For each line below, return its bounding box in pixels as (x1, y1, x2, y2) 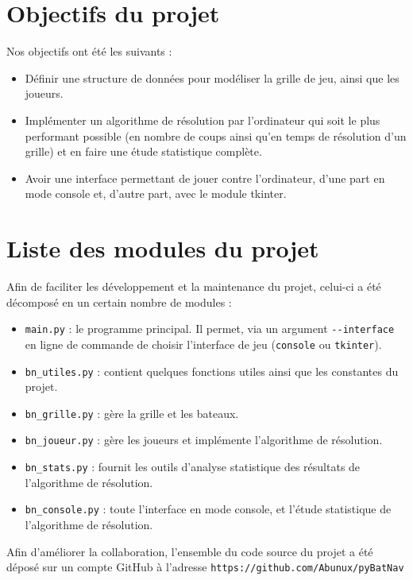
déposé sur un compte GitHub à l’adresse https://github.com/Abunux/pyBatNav (6, 559, 404, 575)
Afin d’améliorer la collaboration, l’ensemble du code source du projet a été (6, 543, 373, 559)
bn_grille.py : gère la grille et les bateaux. (25, 404, 239, 421)
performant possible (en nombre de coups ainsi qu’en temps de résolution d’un (25, 127, 407, 144)
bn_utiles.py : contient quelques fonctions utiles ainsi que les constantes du (25, 362, 399, 379)
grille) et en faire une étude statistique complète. (25, 143, 262, 160)
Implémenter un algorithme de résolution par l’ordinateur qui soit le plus (25, 111, 380, 128)
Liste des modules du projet (6, 232, 319, 265)
